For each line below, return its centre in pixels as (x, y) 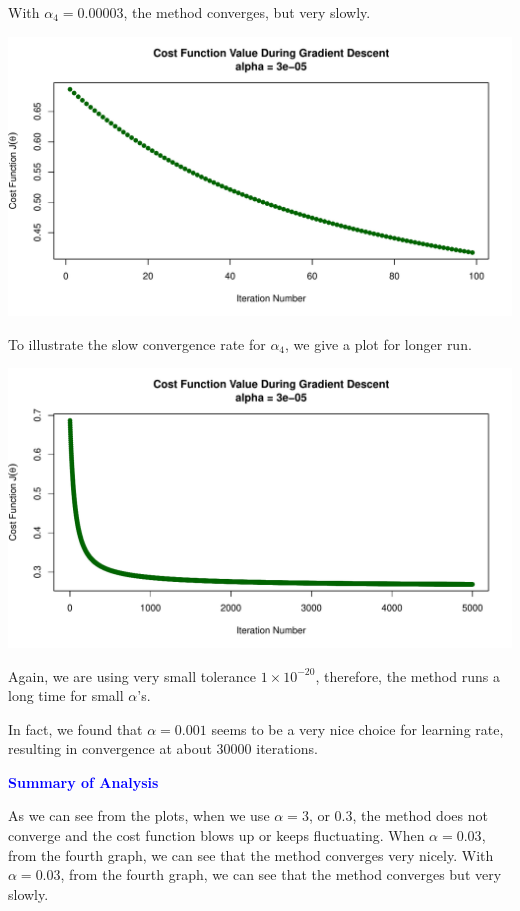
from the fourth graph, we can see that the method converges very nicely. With (251, 854)
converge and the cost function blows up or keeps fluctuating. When (216, 835)
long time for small (66, 695)
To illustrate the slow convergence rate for (137, 343)
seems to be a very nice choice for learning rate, (357, 728)
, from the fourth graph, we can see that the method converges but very (281, 874)
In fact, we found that (75, 728)
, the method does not (420, 815)
